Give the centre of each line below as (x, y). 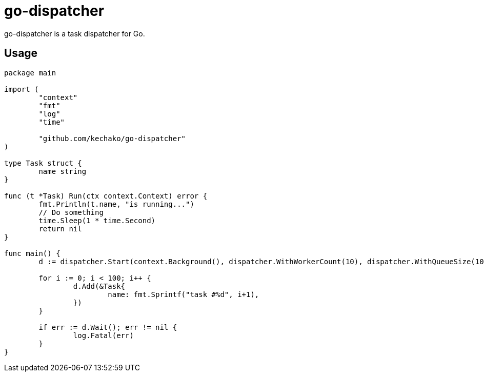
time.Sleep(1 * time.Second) (97, 220)
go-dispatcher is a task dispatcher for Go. (75, 33)
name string (63, 171)
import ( (22, 89)
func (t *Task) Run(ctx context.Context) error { (106, 196)
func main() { (32, 253)
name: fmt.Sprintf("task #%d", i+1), (184, 294)
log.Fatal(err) (103, 335)
